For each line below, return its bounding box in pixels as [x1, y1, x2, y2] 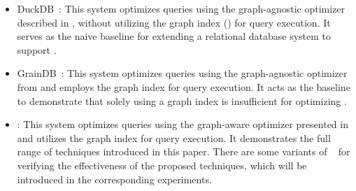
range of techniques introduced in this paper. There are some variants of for [17, 144, 350, 159]
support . [17, 42, 57, 57]
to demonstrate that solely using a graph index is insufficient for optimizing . [17, 93, 347, 108]
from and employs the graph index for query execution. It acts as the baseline [17, 79, 350, 94]
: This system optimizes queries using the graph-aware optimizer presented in [17, 117, 348, 132]
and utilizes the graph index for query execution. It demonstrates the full [17, 130, 331, 145]
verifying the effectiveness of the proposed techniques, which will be [17, 157, 307, 172]
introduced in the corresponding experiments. [17, 171, 212, 186]
